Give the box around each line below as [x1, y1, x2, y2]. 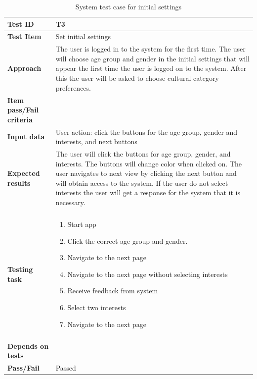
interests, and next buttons [55, 136, 137, 147]
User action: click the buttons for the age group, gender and [55, 126, 238, 137]
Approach [7, 63, 42, 73]
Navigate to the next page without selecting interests [67, 269, 228, 279]
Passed [55, 363, 76, 373]
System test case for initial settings [75, 1, 182, 11]
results [7, 177, 31, 188]
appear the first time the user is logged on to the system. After [55, 63, 247, 73]
